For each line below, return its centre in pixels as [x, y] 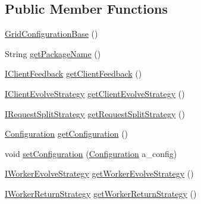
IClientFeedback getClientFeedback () [73, 73]
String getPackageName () [53, 53]
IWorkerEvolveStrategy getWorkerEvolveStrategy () [99, 173]
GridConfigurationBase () [51, 34]
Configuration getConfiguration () [67, 134]
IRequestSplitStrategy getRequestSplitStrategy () [95, 113]
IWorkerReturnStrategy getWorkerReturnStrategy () [101, 193]
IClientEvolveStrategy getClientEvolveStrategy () [95, 93]
